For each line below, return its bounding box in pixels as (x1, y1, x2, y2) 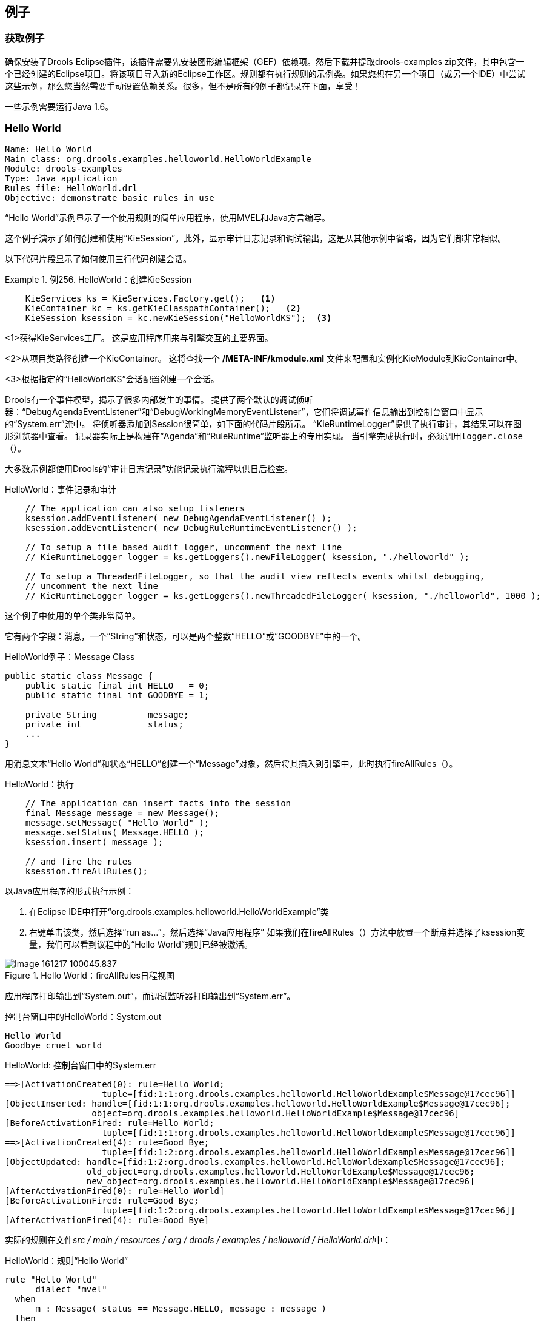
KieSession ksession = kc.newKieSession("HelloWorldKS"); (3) (25, 312, 332, 323)
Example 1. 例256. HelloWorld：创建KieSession (5, 274, 192, 285)
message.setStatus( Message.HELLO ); (25, 827, 204, 837)
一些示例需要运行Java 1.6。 (5, 101, 114, 112)
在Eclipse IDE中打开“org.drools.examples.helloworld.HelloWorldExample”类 (29, 906, 329, 917)
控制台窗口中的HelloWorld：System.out (5, 1011, 162, 1022)
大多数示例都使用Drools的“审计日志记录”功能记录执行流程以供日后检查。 (5, 463, 293, 474)
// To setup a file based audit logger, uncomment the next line (25, 542, 342, 552)
